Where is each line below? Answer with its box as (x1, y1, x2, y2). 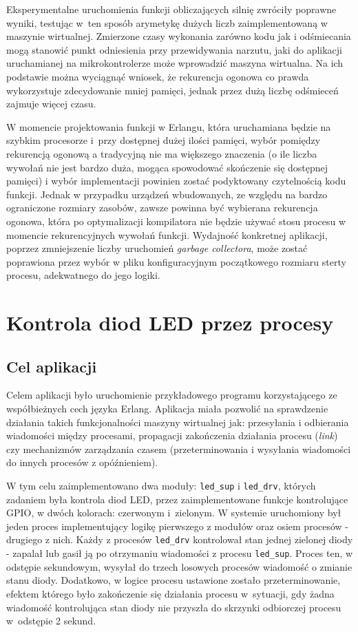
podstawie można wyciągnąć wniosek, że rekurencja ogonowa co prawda (6, 69, 309, 83)
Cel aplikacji (6, 355, 97, 377)
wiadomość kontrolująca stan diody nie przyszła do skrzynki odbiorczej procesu (6, 600, 341, 614)
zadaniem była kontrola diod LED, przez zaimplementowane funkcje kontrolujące (6, 492, 348, 506)
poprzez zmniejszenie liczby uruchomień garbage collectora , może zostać (6, 241, 308, 255)
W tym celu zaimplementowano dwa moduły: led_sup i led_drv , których (6, 478, 316, 493)
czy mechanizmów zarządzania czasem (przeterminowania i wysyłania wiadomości (6, 441, 351, 456)
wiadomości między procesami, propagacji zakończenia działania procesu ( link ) (6, 428, 338, 443)
